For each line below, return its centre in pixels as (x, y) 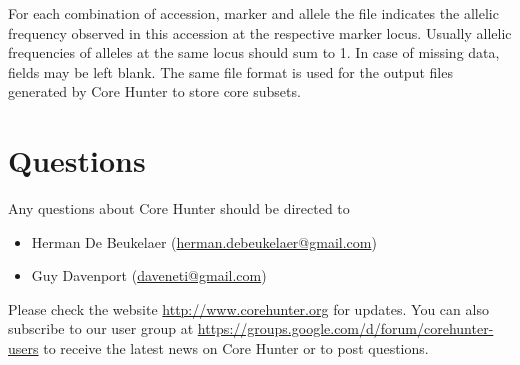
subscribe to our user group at (101, 328)
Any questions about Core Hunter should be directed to (179, 208)
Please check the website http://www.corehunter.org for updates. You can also (248, 308)
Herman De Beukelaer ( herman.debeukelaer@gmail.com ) (204, 241)
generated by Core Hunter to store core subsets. (154, 91)
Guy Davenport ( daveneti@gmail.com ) (149, 275)
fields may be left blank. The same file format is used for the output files (230, 71)
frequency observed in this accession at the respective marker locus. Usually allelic (260, 32)
